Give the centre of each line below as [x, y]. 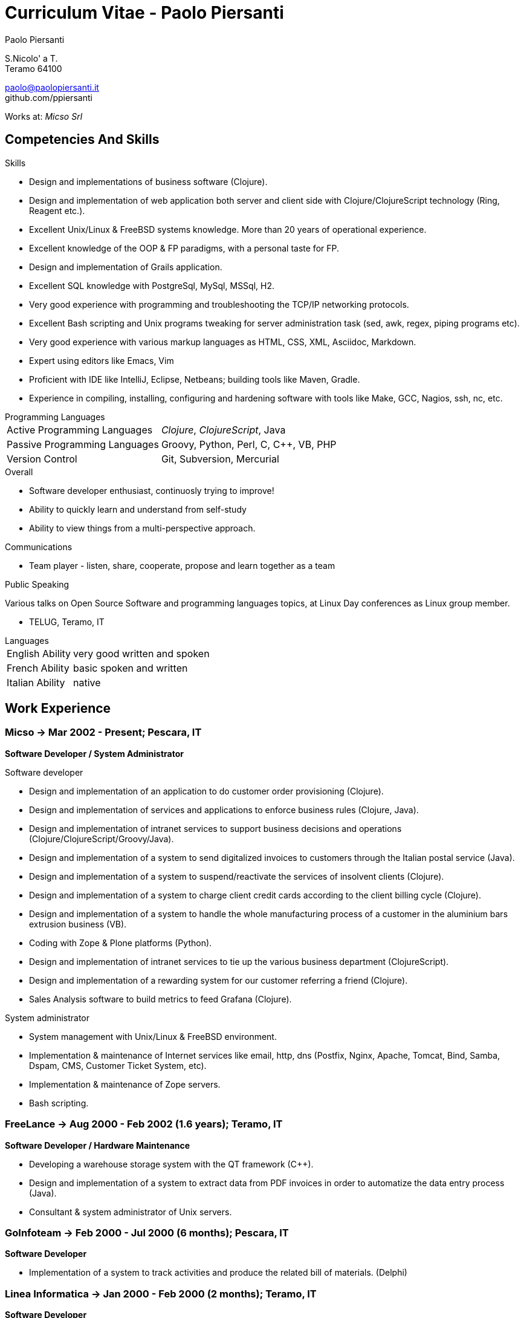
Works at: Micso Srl [44, 116]
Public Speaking [37, 584]
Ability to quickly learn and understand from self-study [138, 509]
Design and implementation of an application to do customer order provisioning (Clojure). [206, 791]
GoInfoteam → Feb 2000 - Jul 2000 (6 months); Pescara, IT [147, 1232]
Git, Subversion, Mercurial [220, 459]
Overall [19, 472]
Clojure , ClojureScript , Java [223, 430]
